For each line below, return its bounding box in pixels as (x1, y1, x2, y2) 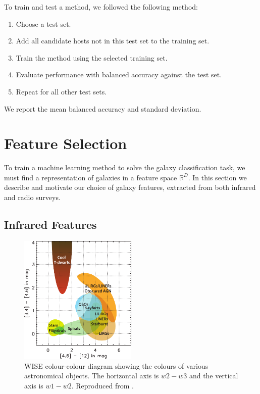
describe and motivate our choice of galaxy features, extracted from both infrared (4, 182, 256, 192)
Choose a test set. (16, 18, 71, 29)
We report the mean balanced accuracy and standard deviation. (4, 103, 201, 114)
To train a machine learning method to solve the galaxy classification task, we (4, 162, 245, 173)
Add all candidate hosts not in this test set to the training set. (16, 35, 210, 46)
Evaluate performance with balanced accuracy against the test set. (16, 69, 222, 80)
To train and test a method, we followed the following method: (4, 2, 198, 12)
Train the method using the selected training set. (16, 52, 168, 63)
